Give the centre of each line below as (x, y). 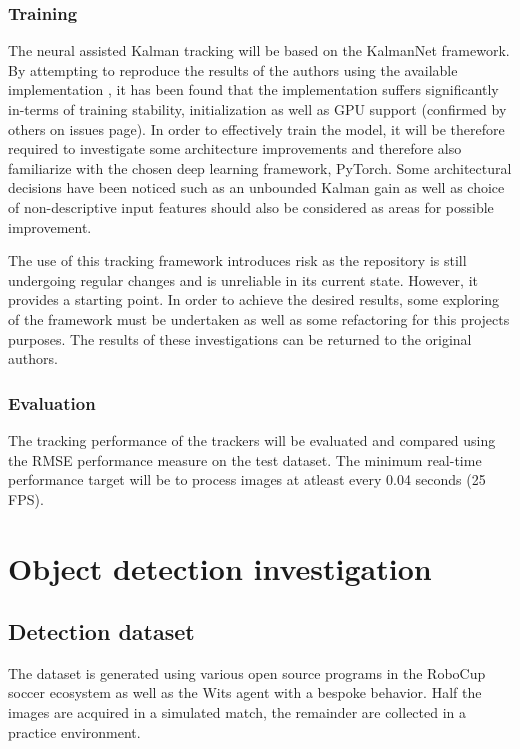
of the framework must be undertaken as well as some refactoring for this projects (259, 318)
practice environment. (74, 731)
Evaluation (52, 402)
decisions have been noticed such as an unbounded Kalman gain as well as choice (256, 187)
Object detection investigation (220, 567)
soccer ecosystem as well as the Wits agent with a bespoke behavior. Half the (245, 692)
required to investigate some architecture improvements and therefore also (235, 148)
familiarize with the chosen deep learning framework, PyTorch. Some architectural (260, 167)
